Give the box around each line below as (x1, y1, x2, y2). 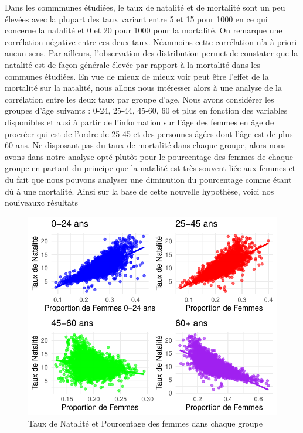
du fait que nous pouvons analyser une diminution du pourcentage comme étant (5, 173, 292, 185)
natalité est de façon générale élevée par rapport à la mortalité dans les (5, 58, 260, 70)
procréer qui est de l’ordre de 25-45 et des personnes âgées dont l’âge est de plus (5, 127, 293, 139)
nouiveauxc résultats (5, 196, 79, 209)
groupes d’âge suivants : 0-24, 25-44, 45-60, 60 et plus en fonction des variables (5, 104, 288, 117)
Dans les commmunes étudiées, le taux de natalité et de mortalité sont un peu (5, 1, 285, 13)
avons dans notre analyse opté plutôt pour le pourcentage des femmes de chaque (5, 150, 294, 162)
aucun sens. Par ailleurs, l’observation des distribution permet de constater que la (5, 47, 298, 59)
